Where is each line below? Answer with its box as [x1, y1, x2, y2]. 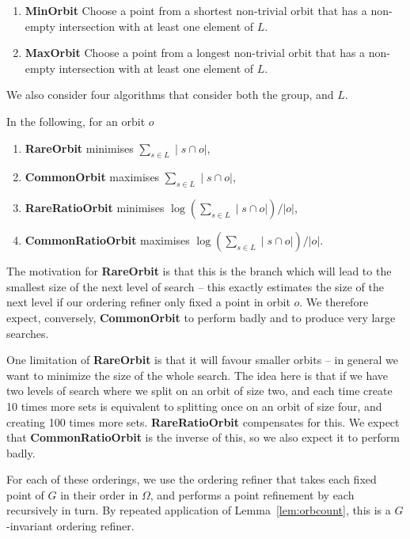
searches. [6, 325, 49, 341]
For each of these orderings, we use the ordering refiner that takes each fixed [6, 471, 377, 488]
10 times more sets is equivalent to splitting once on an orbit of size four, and [6, 397, 382, 414]
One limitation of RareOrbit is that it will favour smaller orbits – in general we [6, 351, 399, 368]
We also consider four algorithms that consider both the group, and [6, 86, 334, 103]
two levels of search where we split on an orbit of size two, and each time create [6, 382, 393, 399]
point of [6, 486, 44, 503]
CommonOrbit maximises [25, 169, 160, 185]
